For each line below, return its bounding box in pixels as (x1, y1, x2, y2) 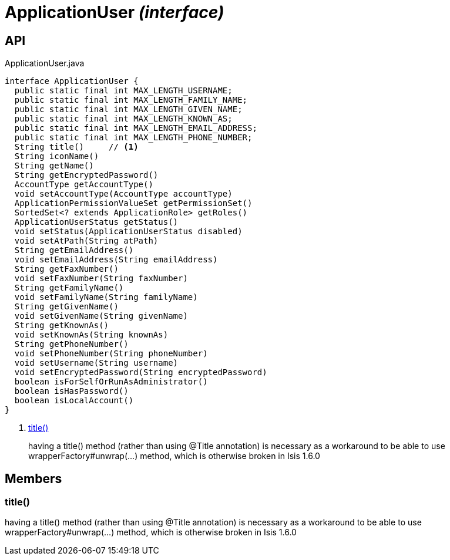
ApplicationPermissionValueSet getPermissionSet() (14, 198, 253, 208)
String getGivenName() (14, 302, 119, 312)
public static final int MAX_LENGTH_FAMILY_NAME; (14, 95, 248, 105)
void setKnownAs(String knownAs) (14, 330, 169, 340)
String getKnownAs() (14, 321, 109, 330)
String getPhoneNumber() (14, 339, 129, 349)
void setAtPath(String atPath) (14, 236, 159, 246)
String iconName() (14, 151, 99, 161)
